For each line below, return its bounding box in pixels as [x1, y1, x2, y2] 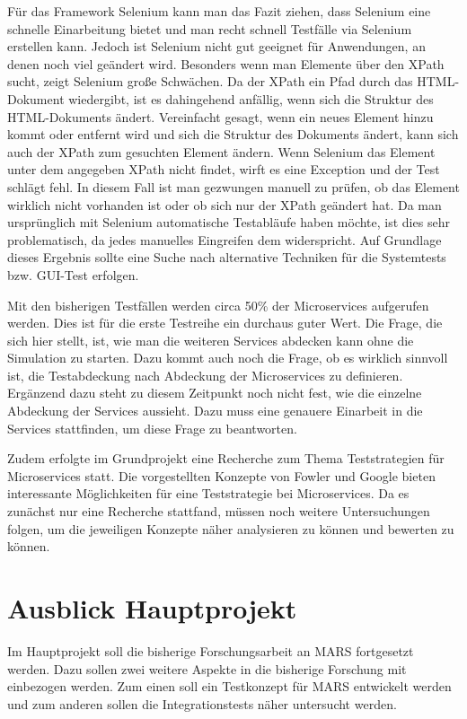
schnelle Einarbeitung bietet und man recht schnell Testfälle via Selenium [7, 19, 412, 38]
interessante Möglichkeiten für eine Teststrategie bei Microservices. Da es [7, 484, 410, 503]
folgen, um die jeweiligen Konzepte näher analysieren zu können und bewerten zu [7, 519, 454, 538]
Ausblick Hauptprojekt [7, 590, 297, 626]
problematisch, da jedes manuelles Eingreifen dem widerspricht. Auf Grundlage [7, 230, 442, 249]
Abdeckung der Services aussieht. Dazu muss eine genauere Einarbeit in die [7, 401, 423, 420]
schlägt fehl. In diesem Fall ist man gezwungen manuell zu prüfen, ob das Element [7, 177, 460, 196]
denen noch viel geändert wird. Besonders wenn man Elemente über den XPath [7, 54, 445, 73]
